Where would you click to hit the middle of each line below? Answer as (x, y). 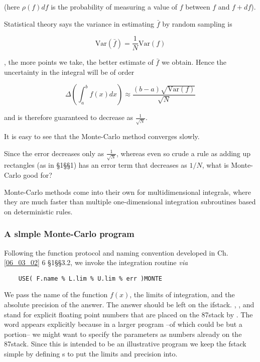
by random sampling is (197, 23)
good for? (38, 175)
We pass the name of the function (56, 294)
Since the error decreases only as (54, 153)
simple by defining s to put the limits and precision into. (91, 354)
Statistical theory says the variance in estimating (79, 23)
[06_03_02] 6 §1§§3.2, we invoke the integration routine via (96, 262)
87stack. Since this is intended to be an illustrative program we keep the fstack (125, 344)
